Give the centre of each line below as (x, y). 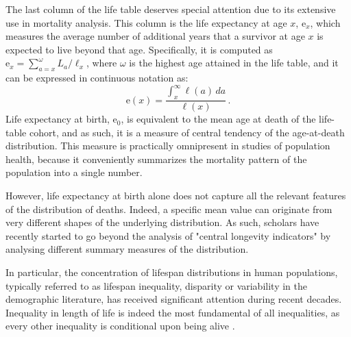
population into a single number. (74, 172)
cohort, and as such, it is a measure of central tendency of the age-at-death (187, 132)
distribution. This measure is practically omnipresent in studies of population (168, 146)
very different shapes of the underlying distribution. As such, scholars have (162, 222)
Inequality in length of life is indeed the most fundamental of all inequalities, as (173, 312)
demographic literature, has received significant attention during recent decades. (174, 299)
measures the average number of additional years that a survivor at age (155, 36)
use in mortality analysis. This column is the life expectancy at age (146, 22)
